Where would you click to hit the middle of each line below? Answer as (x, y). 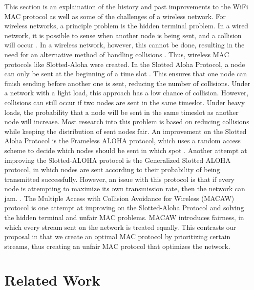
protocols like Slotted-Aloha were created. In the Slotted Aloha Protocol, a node (125, 64)
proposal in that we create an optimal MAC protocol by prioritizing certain (117, 236)
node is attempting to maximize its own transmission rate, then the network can (125, 189)
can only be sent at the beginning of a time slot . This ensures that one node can (126, 74)
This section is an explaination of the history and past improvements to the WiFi (126, 6)
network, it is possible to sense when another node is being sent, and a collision (123, 35)
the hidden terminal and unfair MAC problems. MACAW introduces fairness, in (124, 217)
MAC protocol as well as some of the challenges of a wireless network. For (115, 16)
